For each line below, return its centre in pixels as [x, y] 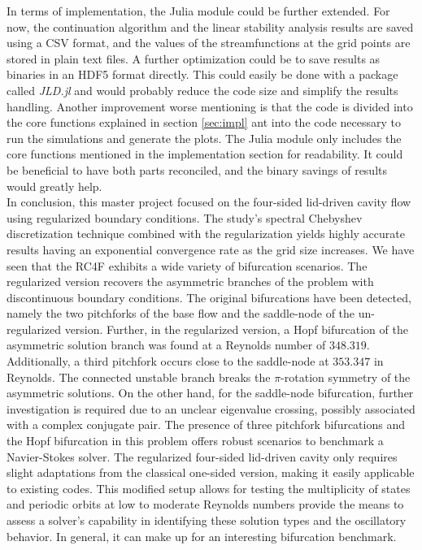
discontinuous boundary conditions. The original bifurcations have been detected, [209, 297]
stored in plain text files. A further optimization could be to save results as [194, 58]
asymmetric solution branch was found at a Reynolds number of [166, 345]
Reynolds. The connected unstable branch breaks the [139, 377]
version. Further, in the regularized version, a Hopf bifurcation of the [236, 329]
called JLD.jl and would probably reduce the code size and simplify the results [202, 90]
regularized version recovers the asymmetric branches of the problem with [190, 281]
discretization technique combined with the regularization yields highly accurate [206, 234]
